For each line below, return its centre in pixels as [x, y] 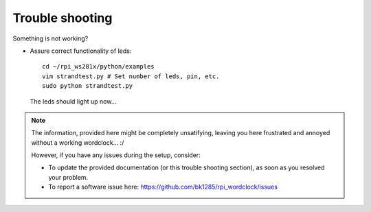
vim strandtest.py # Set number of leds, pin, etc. [131, 76]
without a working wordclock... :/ [78, 142]
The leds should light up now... [73, 101]
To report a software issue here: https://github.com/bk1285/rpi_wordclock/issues [163, 187]
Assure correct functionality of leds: [81, 51]
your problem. [68, 177]
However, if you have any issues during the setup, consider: [116, 155]
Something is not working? [50, 38]
